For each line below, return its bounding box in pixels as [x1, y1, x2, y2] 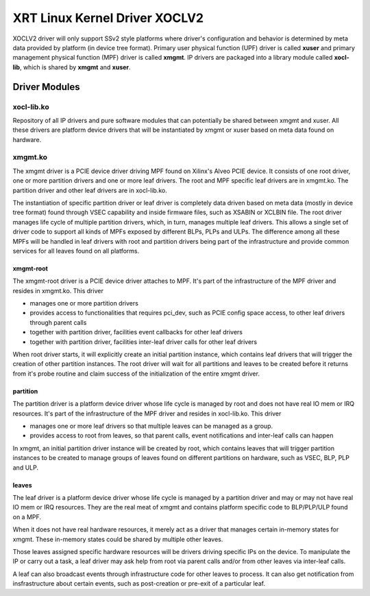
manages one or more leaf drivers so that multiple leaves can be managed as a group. [29, 422, 273, 430]
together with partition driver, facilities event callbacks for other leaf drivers [29, 328, 243, 336]
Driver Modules [12, 81, 80, 93]
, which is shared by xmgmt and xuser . [19, 62, 131, 71]
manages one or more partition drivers [29, 299, 138, 308]
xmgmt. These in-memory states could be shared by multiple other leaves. [12, 535, 223, 543]
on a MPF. [12, 512, 41, 521]
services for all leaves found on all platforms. [12, 247, 140, 255]
